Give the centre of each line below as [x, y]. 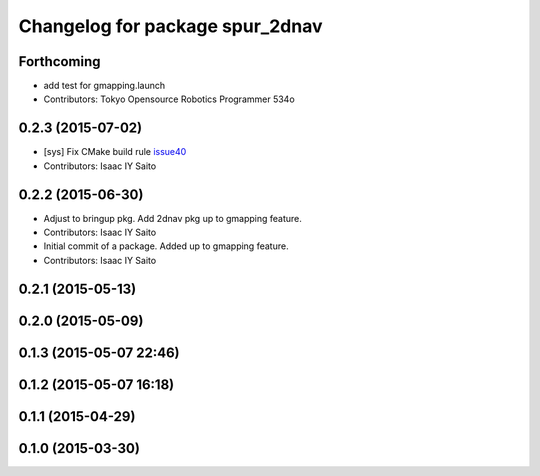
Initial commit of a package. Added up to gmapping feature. [166, 246]
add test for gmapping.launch [104, 86]
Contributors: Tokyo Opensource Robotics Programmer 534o [169, 99]
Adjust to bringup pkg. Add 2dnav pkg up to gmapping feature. [172, 218]
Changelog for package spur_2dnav [170, 26]
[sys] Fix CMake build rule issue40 [115, 152]
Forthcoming [59, 61]
